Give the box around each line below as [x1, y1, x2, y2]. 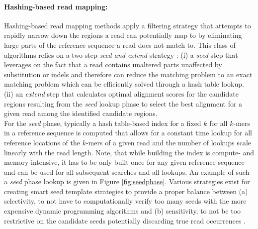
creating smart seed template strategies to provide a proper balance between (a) [4, 186, 248, 196]
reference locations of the [4, 137, 80, 147]
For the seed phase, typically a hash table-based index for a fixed [4, 117, 201, 128]
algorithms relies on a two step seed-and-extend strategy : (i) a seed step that [4, 49, 238, 60]
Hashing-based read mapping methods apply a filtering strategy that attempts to [4, 20, 251, 30]
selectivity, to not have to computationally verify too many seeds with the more [4, 196, 247, 206]
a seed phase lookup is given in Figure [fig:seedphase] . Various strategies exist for [4, 176, 250, 187]
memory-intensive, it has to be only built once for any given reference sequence [4, 157, 245, 167]
